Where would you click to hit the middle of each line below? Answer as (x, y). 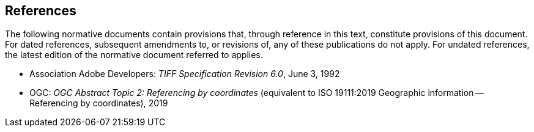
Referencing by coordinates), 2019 (99, 103)
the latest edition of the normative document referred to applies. (134, 55)
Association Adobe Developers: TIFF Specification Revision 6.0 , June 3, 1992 (185, 74)
